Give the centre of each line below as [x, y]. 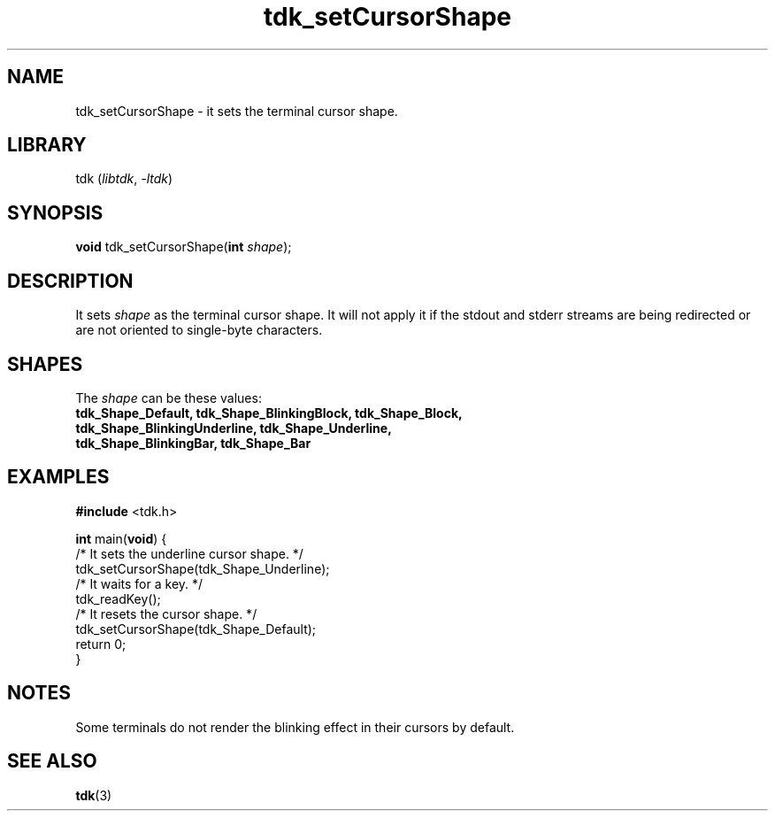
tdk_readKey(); [118, 598]
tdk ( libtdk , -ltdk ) [124, 179]
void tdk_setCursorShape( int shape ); [184, 247]
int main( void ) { [121, 538]
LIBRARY [47, 145]
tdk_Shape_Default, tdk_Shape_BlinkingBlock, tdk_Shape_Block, [269, 413]
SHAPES [45, 364]
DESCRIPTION [70, 281]
